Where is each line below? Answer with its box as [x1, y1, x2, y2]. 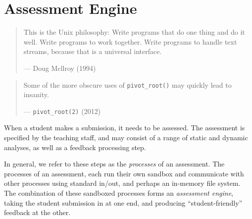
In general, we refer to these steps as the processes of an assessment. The [4, 159, 225, 169]
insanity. [23, 89, 49, 100]
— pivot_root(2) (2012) [23, 106, 101, 116]
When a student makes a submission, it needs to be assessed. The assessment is [4, 122, 245, 133]
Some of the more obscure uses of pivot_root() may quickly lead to [23, 79, 232, 90]
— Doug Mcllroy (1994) [23, 62, 96, 73]
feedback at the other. [4, 207, 71, 218]
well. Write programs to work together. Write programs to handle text [23, 36, 237, 47]
